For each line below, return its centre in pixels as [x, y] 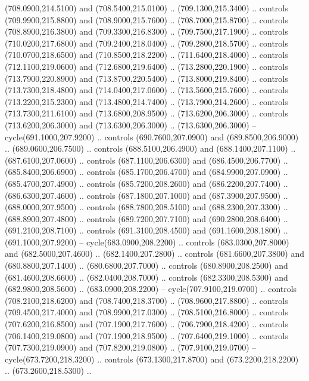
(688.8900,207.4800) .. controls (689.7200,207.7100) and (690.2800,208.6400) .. [146, 218]
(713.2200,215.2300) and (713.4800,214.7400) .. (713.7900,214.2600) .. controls [146, 101]
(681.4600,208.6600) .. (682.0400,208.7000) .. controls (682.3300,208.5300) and [146, 277]
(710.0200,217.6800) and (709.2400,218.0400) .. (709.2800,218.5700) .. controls [146, 43]
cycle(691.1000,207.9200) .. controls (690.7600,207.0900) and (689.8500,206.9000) [152, 136]
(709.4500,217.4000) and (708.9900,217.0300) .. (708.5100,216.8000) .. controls [146, 312]
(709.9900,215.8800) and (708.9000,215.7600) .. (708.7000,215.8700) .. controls [146, 19]
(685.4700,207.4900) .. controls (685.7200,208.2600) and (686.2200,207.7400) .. [146, 183]
